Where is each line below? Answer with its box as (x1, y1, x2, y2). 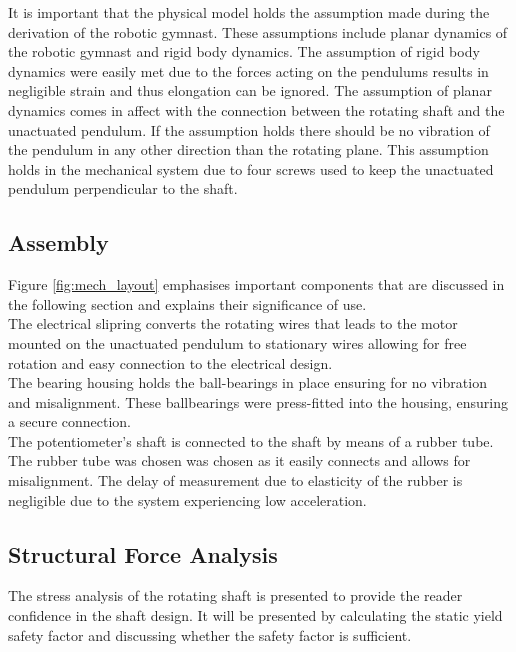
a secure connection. (8, 411, 131, 432)
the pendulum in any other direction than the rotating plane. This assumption (8, 139, 489, 160)
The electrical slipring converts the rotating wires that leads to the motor (8, 313, 458, 334)
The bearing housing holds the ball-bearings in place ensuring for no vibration (8, 372, 487, 393)
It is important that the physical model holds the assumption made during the (8, 2, 490, 22)
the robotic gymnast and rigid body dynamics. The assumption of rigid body (8, 41, 480, 62)
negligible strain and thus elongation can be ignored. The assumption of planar (8, 80, 492, 101)
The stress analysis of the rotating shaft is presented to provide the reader (8, 585, 463, 606)
